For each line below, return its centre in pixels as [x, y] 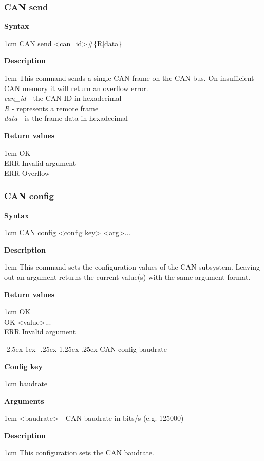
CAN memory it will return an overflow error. [76, 88]
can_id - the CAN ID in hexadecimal [63, 98]
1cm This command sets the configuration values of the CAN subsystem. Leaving [132, 267]
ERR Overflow [27, 173]
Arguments [24, 401]
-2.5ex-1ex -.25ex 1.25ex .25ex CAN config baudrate [86, 349]
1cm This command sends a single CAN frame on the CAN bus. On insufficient [129, 78]
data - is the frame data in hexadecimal [66, 118]
